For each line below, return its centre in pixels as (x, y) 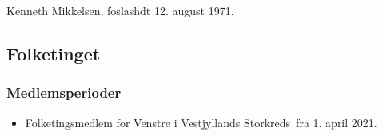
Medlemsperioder (64, 93)
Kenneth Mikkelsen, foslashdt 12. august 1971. (120, 10)
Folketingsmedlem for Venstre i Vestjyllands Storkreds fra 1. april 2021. (201, 122)
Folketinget (54, 53)
